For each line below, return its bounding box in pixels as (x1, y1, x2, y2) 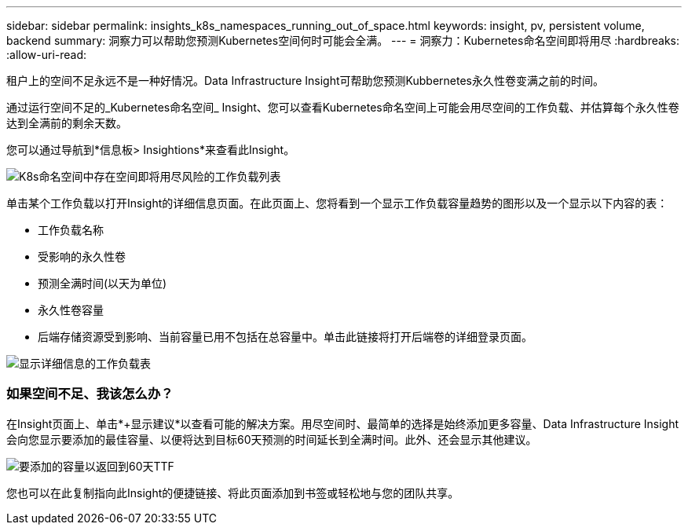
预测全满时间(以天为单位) (38, 276, 167, 290)
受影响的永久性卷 (38, 250, 126, 263)
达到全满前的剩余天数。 (6, 116, 127, 130)
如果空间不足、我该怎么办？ (6, 386, 174, 402)
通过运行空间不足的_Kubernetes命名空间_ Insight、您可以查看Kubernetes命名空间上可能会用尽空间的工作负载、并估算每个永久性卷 (6, 101, 679, 114)
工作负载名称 (38, 223, 104, 236)
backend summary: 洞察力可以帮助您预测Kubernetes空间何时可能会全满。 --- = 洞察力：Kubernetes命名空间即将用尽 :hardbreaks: (6, 34, 679, 47)
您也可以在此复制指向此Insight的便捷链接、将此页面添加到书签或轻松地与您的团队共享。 (6, 485, 459, 500)
